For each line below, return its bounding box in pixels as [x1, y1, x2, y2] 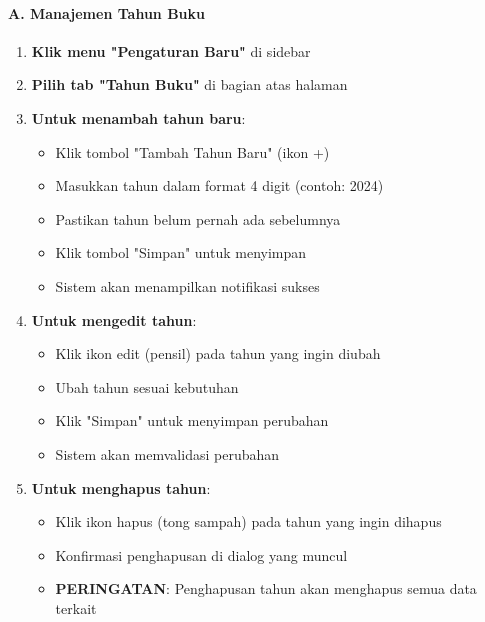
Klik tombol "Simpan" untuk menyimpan [55, 242, 307, 263]
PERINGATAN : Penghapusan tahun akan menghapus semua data [55, 578, 477, 599]
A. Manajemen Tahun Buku [8, 2, 205, 23]
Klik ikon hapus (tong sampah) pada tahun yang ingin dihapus [55, 511, 442, 532]
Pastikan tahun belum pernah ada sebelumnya [55, 208, 341, 229]
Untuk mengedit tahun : [31, 309, 197, 330]
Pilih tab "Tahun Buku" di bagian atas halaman [31, 74, 348, 95]
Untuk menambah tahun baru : [31, 107, 246, 128]
